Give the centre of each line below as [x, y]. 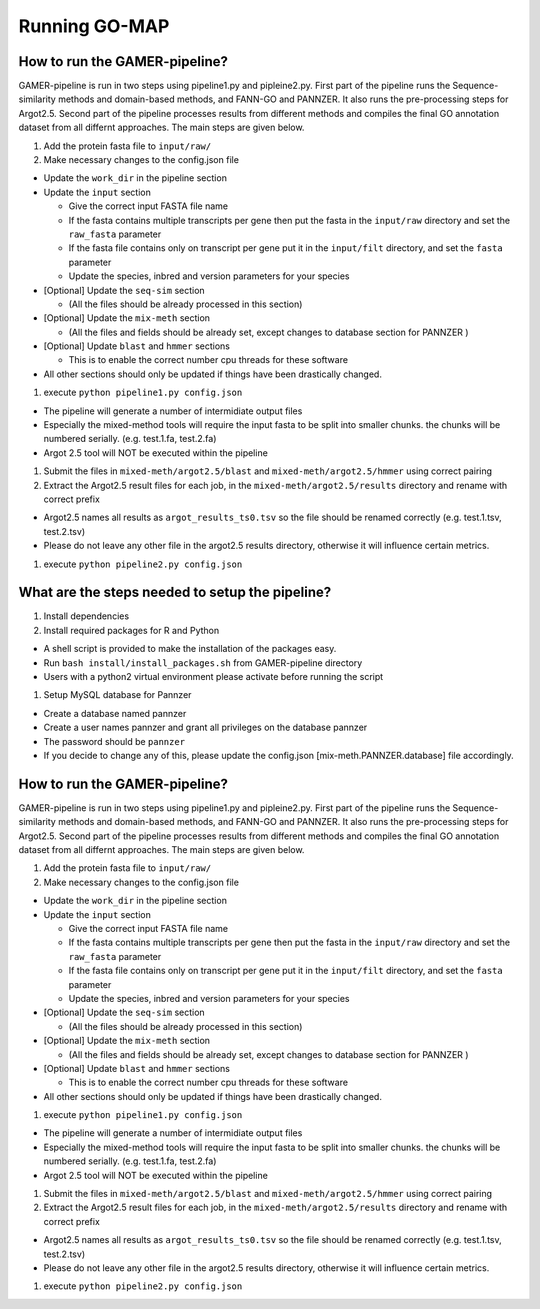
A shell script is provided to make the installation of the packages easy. [190, 649]
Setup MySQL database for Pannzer [117, 695]
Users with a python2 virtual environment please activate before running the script [213, 677]
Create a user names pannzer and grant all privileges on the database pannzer [205, 727]
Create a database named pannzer [115, 713]
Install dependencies [86, 616]
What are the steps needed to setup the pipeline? [175, 592]
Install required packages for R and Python [131, 630]
